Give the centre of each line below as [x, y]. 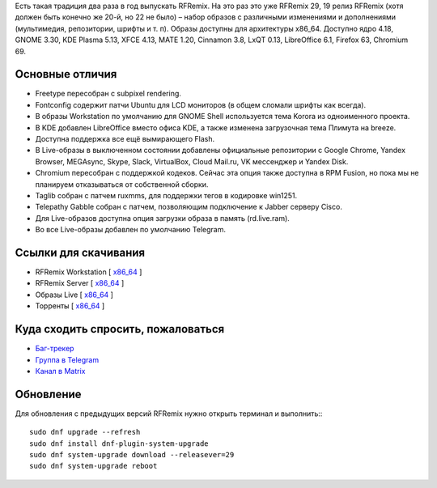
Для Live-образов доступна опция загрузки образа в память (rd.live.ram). [163, 218]
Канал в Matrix [60, 371]
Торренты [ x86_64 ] [70, 306]
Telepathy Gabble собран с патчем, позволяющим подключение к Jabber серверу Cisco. [189, 207]
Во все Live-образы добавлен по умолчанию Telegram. [131, 230]
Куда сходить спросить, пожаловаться [120, 329]
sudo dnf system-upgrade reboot [93, 466]
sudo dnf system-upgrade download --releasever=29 [132, 454]
